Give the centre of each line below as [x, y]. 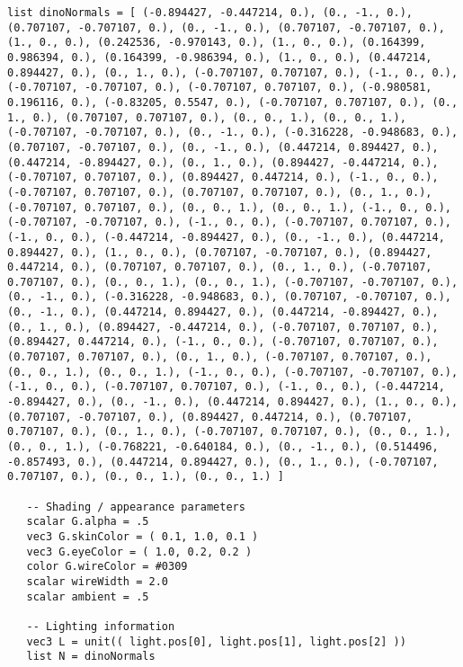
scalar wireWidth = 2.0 [97, 581]
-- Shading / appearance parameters [136, 507]
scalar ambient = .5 [88, 596]
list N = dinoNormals [91, 657]
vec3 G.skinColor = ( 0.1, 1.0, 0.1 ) [142, 536]
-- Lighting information [101, 626]
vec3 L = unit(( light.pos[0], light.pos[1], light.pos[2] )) [216, 641]
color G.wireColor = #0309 [107, 567]
